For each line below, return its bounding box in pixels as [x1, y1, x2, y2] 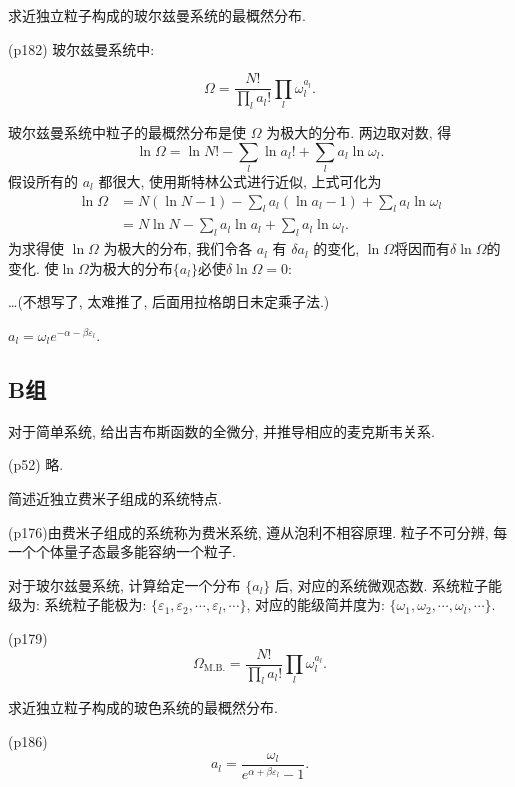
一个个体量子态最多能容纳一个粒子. [8, 541, 236, 562]
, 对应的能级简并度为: [246, 594, 385, 615]
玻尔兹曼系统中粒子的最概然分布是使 [8, 122, 246, 143]
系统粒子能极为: [44, 594, 147, 615]
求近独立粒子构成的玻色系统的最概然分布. [8, 697, 278, 718]
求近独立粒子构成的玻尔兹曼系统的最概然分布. [8, 5, 306, 25]
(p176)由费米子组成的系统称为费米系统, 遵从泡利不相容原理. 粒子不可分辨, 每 [8, 521, 508, 542]
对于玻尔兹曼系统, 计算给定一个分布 [8, 574, 241, 595]
